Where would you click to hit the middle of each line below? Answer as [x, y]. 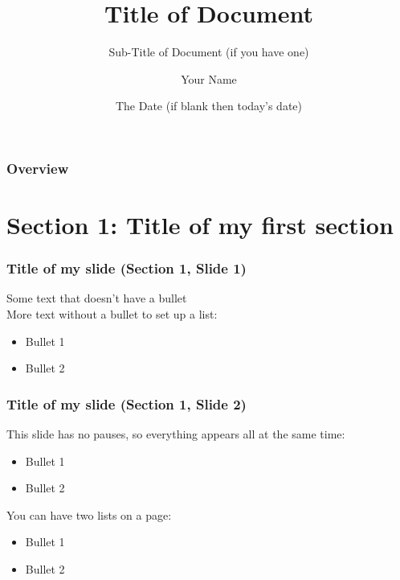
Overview [38, 168]
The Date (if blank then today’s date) [209, 106]
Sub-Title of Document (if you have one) [209, 52]
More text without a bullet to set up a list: [112, 314]
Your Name [209, 78]
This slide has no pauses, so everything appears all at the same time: [176, 434]
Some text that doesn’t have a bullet [97, 298]
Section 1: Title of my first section [200, 225]
